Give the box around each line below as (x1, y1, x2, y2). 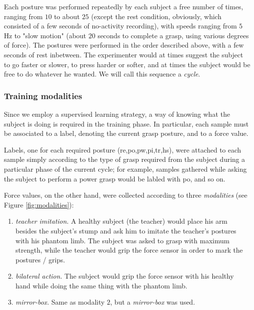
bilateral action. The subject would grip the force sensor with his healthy (15, 271, 234, 281)
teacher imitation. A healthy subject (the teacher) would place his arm (15, 216, 228, 226)
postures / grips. (15, 254, 65, 264)
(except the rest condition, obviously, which (91, 11, 222, 21)
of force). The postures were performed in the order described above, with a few (4, 40, 244, 50)
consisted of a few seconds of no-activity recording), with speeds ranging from (4, 21, 237, 31)
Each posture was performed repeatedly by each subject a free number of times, (4, 1, 243, 11)
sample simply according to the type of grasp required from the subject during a (4, 154, 245, 164)
